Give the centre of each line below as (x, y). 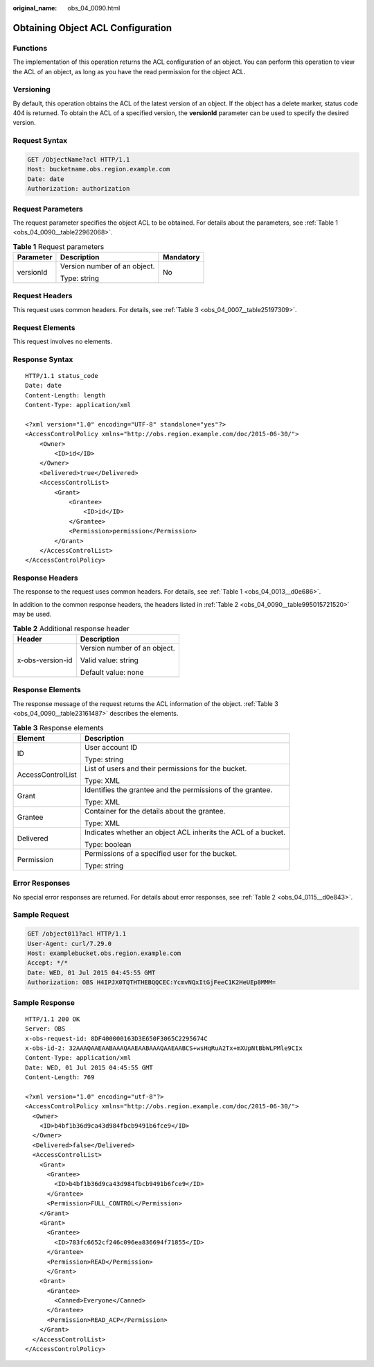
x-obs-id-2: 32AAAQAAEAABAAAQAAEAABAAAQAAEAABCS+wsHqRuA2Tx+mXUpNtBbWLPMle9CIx (164, 1048)
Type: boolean (108, 844)
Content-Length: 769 (60, 1077)
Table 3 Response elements (58, 728)
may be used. (32, 614)
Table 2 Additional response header (71, 628)
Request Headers (43, 296)
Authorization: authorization (79, 189)
